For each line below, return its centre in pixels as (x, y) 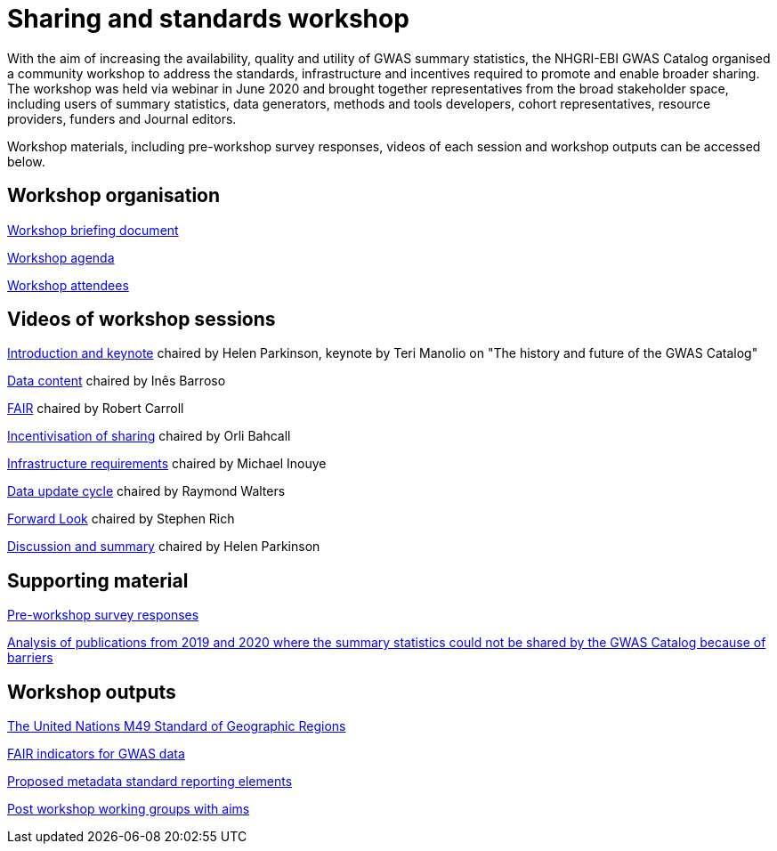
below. (26, 161)
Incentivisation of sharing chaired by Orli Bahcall (149, 436)
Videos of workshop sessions (142, 320)
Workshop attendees (68, 285)
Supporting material (98, 580)
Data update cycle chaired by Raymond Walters (146, 491)
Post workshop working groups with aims (129, 809)
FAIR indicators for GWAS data (96, 754)
